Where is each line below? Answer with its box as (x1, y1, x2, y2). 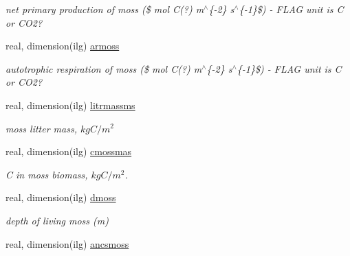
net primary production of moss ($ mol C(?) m (6, 2, 204, 16)
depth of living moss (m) (6, 213, 109, 227)
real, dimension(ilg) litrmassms (6, 97, 135, 112)
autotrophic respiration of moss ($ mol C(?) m (6, 61, 202, 75)
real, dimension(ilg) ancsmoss (6, 236, 129, 251)
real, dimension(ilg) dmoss (6, 190, 116, 205)
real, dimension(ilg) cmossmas (6, 144, 132, 159)
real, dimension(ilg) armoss (6, 38, 120, 53)
